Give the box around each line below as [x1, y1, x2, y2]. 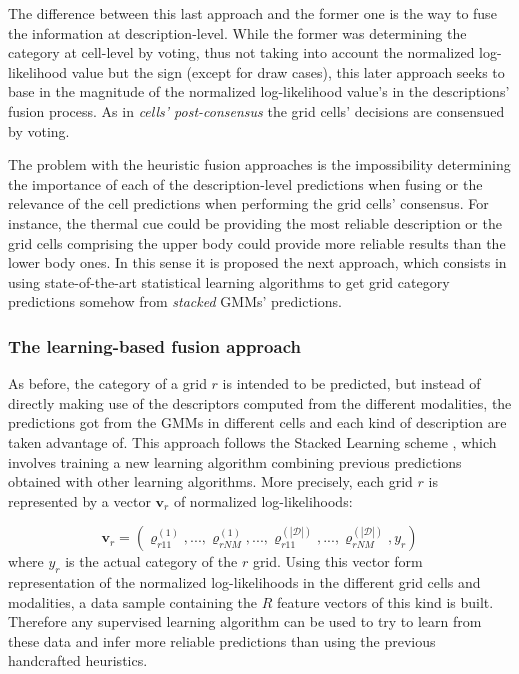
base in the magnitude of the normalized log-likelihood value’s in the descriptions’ [8, 81, 510, 102]
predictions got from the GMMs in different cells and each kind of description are [8, 412, 507, 433]
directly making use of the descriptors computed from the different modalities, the [8, 392, 512, 413]
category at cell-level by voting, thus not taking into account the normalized [8, 42, 475, 63]
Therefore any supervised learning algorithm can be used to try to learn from [8, 611, 482, 632]
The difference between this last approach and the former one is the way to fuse [8, 3, 497, 23]
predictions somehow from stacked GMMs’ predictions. [8, 291, 342, 312]
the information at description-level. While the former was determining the [8, 22, 467, 43]
